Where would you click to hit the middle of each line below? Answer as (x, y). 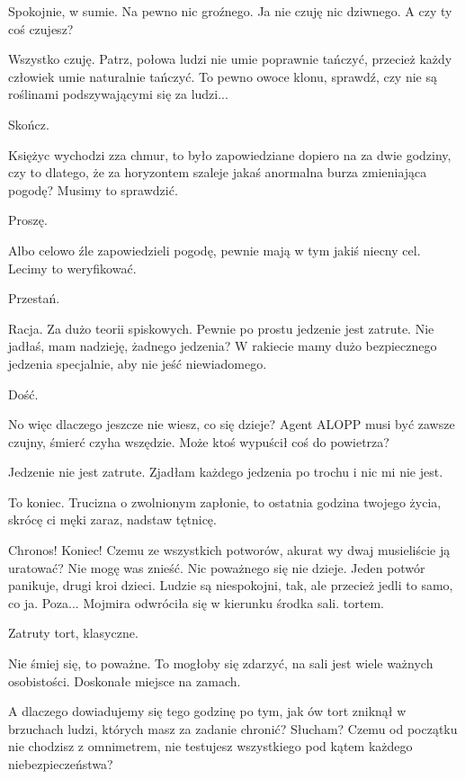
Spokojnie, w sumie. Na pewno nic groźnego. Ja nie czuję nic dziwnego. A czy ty (230, 11)
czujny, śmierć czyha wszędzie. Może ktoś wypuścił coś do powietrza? (199, 441)
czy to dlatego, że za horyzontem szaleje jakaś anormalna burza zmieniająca (218, 172)
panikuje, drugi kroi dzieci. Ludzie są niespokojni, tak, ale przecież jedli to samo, (231, 585)
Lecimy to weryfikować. (72, 268)
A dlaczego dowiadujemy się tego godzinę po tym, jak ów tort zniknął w (207, 711)
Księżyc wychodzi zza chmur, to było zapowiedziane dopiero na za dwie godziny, (230, 154)
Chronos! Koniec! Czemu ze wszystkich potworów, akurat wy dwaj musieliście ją (229, 550)
